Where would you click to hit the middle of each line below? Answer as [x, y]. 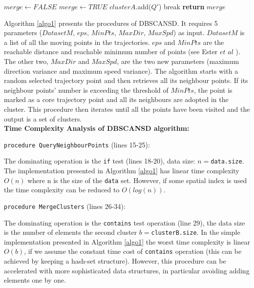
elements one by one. [35, 280]
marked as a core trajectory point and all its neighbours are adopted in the [116, 99]
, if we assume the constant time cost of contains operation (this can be [133, 251]
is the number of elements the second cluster [71, 232]
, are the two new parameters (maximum [178, 61]
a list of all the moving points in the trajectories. [77, 42]
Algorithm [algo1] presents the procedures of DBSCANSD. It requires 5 [111, 23]
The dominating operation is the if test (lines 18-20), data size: [100, 161]
